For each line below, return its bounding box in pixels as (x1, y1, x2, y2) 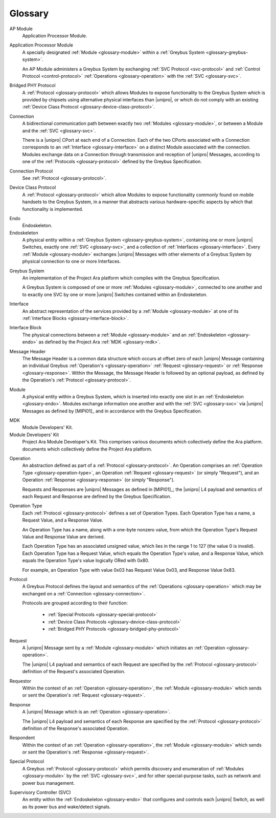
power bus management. (22, 780, 75, 786)
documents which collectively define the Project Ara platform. (22, 446, 153, 452)
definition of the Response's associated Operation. (22, 725, 129, 731)
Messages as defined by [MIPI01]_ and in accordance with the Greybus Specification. (22, 407, 202, 414)
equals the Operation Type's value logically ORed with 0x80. (22, 557, 150, 564)
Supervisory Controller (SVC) (9, 789, 71, 795)
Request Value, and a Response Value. (22, 517, 103, 523)
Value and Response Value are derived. (22, 533, 105, 540)
